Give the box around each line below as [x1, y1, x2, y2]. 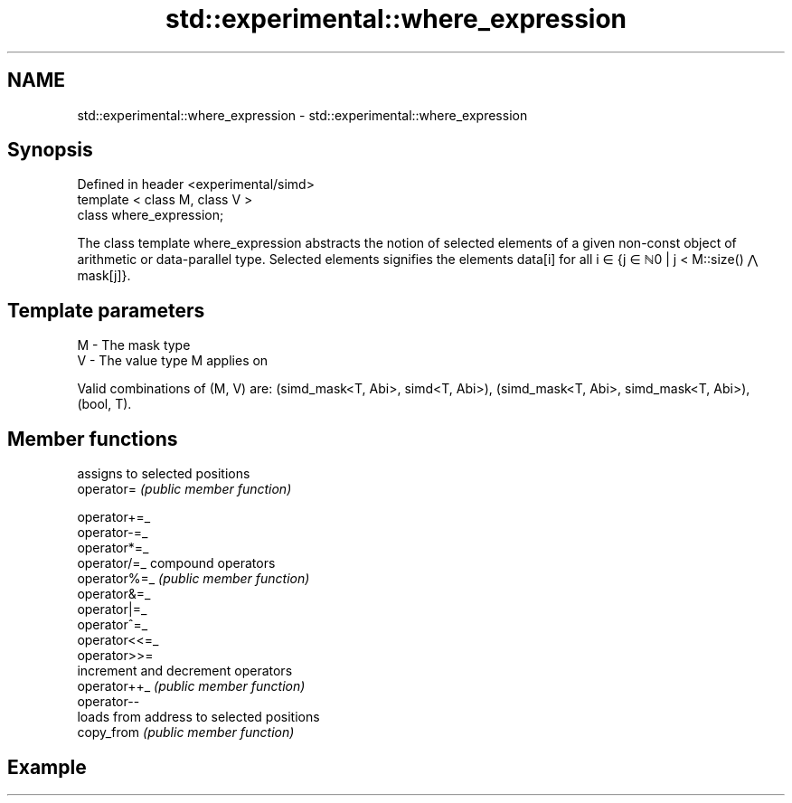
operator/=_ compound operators [77, 555, 276, 572]
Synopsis [7, 138, 93, 162]
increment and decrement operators [77, 663, 293, 679]
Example [7, 755, 87, 779]
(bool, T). [77, 396, 132, 412]
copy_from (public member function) [77, 724, 295, 741]
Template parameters [7, 298, 205, 322]
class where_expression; [77, 207, 224, 223]
